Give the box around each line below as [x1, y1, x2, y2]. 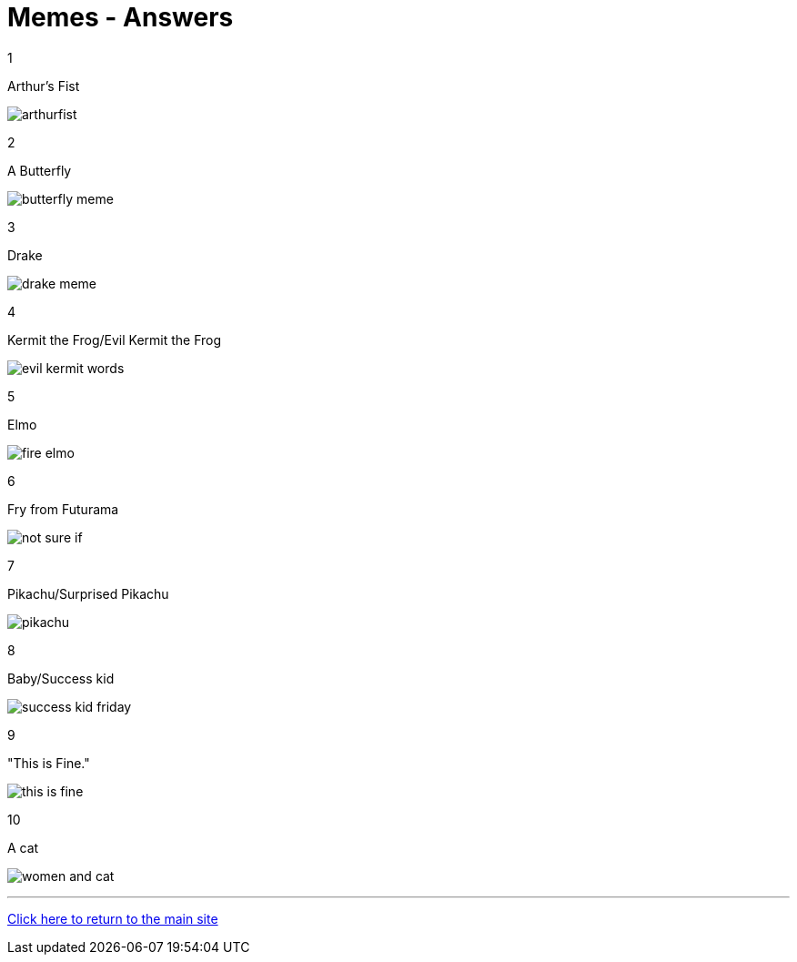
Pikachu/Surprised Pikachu [7, 585, 169, 602]
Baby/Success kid [7, 670, 115, 686]
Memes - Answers [7, 2, 234, 33]
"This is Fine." [7, 754, 90, 771]
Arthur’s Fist [7, 77, 80, 94]
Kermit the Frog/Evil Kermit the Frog [7, 331, 222, 348]
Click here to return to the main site [7, 910, 218, 927]
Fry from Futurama [7, 501, 119, 517]
